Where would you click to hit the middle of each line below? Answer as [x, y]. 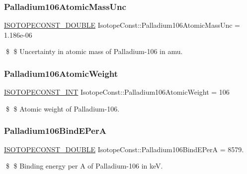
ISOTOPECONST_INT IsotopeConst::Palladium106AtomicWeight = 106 [117, 92]
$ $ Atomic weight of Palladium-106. [63, 108]
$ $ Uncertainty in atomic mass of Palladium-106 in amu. [94, 51]
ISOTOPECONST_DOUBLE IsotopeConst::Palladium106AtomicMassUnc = [122, 25]
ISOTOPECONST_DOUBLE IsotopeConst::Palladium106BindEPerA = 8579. [124, 149]
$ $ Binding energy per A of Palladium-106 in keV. [84, 166]
